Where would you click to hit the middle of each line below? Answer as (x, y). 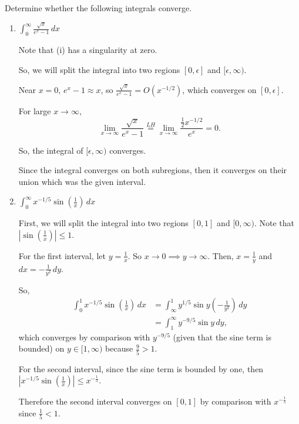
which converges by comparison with (84, 337)
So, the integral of (51, 150)
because (119, 348)
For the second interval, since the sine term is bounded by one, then (141, 368)
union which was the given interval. (82, 181)
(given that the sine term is (222, 337)
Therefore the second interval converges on (95, 401)
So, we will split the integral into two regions (99, 69)
